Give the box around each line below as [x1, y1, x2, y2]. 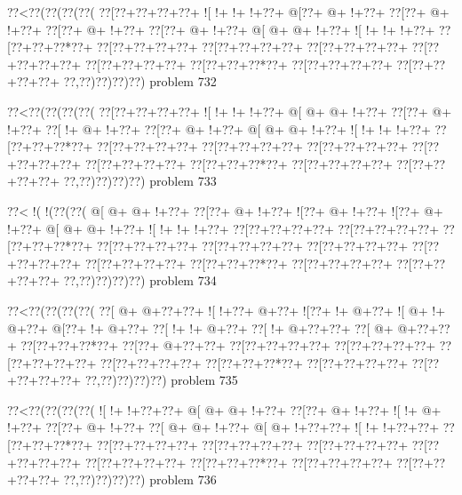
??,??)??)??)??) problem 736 [63, 470, 217, 489]
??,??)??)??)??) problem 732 [63, 72, 217, 91]
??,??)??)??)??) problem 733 [63, 172, 217, 190]
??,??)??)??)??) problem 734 [63, 271, 217, 290]
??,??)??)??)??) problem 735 [84, 371, 238, 389]
